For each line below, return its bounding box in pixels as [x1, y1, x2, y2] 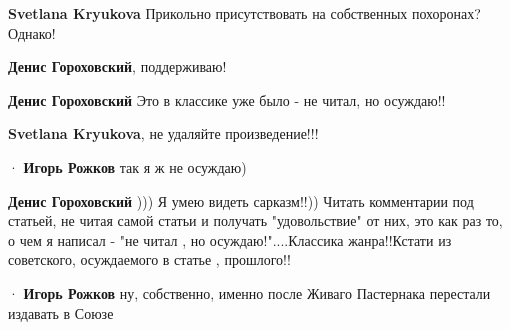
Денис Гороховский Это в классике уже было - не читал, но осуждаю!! [8, 89, 446, 110]
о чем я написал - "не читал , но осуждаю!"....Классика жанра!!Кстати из [8, 229, 452, 250]
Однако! [8, 22, 56, 43]
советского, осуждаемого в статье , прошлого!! [8, 249, 291, 270]
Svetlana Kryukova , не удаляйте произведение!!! [8, 123, 319, 144]
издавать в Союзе [8, 302, 114, 323]
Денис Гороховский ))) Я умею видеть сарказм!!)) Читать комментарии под [8, 190, 474, 211]
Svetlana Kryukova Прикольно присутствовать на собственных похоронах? [8, 3, 481, 23]
